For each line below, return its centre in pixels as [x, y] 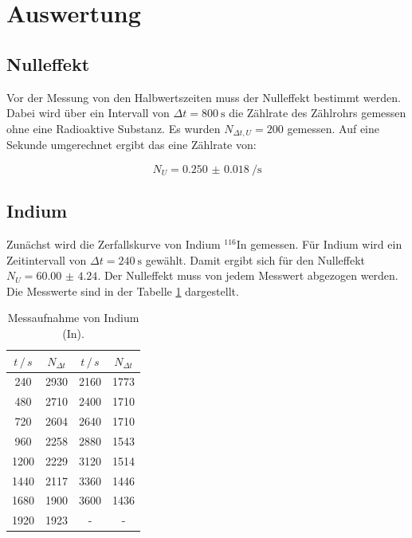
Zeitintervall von [47, 259]
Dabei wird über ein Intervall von [88, 113]
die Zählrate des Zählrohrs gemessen [318, 113]
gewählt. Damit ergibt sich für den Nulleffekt [255, 259]
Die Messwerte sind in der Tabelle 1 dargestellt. [123, 291]
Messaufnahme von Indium [73, 318]
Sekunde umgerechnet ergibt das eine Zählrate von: [131, 145]
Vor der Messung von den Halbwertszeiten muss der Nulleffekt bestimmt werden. [204, 97]
